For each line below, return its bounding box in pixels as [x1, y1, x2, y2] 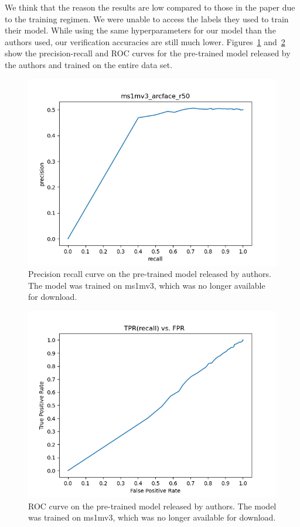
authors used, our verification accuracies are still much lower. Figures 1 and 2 [5, 35, 285, 48]
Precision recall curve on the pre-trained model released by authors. [28, 268, 271, 280]
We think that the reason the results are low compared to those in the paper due [5, 1, 295, 13]
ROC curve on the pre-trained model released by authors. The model [28, 499, 277, 512]
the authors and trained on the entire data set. [5, 58, 173, 70]
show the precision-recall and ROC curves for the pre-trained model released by [5, 47, 291, 59]
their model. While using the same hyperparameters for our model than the [5, 24, 276, 36]
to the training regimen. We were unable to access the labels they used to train [5, 12, 289, 25]
